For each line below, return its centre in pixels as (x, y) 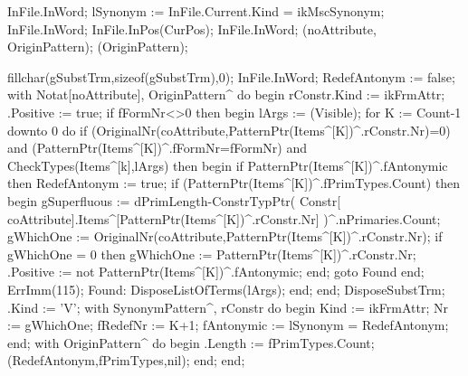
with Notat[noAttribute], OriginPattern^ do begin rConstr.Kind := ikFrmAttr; (226, 94)
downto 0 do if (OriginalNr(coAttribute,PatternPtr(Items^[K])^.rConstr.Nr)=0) (229, 130)
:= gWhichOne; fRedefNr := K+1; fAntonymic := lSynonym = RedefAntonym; (228, 325)
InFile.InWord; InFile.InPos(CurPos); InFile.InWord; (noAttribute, (192, 28)
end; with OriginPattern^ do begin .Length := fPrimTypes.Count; (191, 342)
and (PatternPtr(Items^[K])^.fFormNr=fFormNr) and (157, 148)
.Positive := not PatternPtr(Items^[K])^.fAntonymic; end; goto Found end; (216, 272)
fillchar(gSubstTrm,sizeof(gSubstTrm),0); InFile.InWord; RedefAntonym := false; (231, 76)
